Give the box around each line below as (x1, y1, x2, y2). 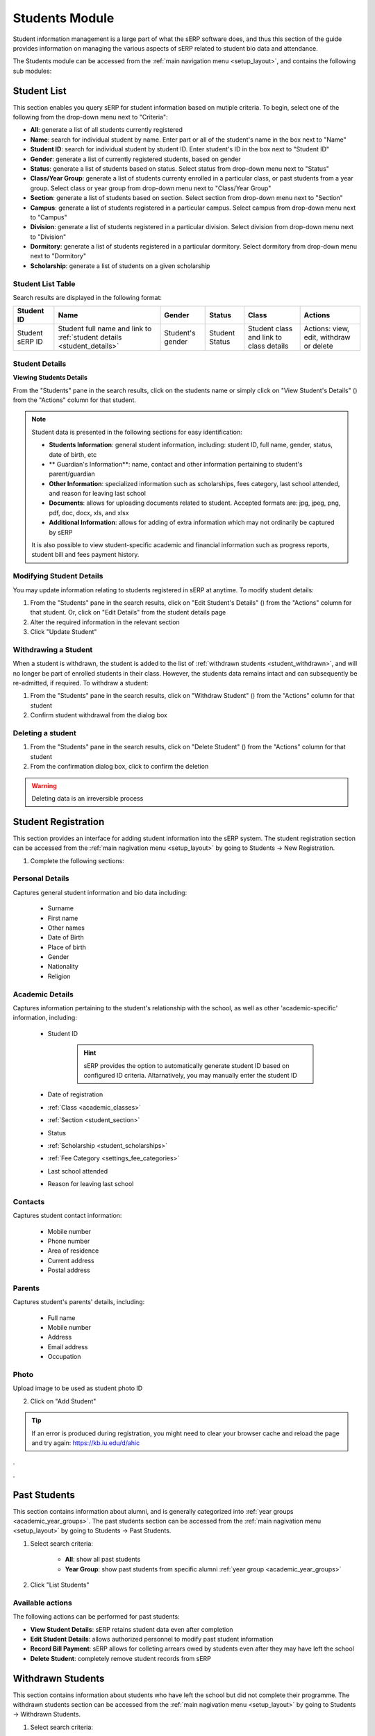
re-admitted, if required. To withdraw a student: (12, 679, 149, 687)
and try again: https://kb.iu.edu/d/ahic (31, 1438, 140, 1447)
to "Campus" (30, 212, 67, 222)
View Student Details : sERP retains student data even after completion (30, 1625, 233, 1633)
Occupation (47, 1353, 81, 1361)
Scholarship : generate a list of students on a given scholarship (30, 261, 210, 270)
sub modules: (12, 67, 52, 75)
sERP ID (17, 337, 43, 347)
